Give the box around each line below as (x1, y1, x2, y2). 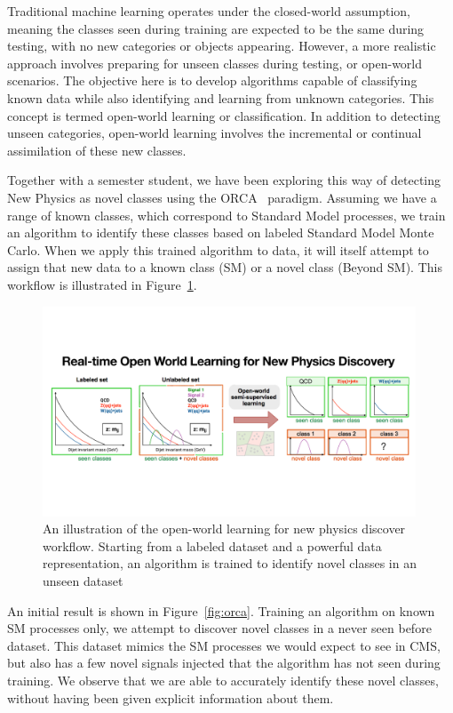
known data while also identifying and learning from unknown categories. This (7, 88, 434, 107)
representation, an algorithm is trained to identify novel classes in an (43, 554, 417, 573)
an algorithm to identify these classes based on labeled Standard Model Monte (7, 223, 434, 242)
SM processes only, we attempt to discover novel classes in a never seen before (7, 619, 432, 637)
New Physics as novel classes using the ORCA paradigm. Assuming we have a (7, 188, 437, 206)
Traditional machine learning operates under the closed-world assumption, (7, 2, 410, 20)
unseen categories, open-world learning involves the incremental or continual (7, 124, 422, 142)
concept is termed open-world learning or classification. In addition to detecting (7, 106, 441, 124)
